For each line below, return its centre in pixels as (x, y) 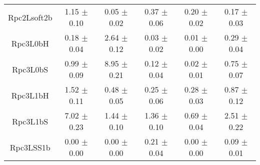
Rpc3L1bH (30, 95)
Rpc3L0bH (30, 43)
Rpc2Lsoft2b (30, 17)
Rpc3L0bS (30, 69)
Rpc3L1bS (30, 121)
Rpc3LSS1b (30, 147)
